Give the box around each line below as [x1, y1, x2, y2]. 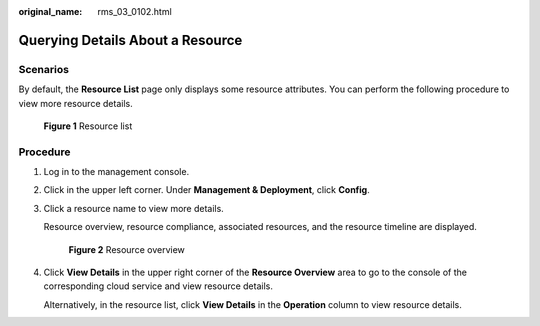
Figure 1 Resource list [43, 120, 133, 132]
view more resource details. [18, 97, 134, 109]
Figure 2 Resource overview [68, 243, 185, 255]
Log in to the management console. [43, 166, 190, 178]
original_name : [18, 6, 83, 17]
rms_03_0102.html [97, 6, 172, 17]
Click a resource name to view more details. [43, 202, 224, 214]
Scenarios [18, 62, 70, 76]
